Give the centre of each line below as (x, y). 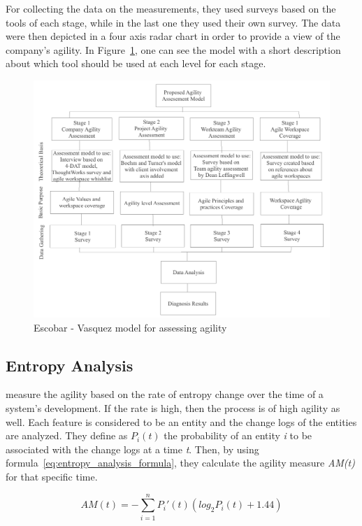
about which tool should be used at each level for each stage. (136, 63)
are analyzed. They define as (67, 435)
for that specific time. (52, 477)
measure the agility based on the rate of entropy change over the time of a (165, 394)
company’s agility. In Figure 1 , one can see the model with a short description (173, 49)
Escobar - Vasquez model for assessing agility (130, 327)
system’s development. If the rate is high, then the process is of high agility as (173, 408)
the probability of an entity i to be (238, 435)
